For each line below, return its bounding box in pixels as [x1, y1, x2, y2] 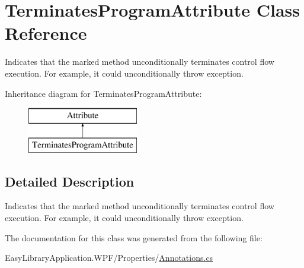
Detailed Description [5, 172, 135, 190]
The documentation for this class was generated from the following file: [5, 231, 263, 244]
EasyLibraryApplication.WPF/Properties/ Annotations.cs [5, 251, 213, 264]
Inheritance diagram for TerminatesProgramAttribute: [5, 87, 202, 99]
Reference [5, 21, 87, 45]
